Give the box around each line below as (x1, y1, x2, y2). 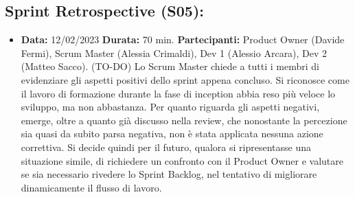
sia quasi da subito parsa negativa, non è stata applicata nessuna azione (21, 126, 323, 141)
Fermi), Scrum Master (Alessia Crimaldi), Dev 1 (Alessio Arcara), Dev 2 (21, 45, 328, 60)
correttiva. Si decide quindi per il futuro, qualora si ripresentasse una (21, 139, 311, 154)
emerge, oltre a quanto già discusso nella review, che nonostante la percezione (21, 113, 347, 127)
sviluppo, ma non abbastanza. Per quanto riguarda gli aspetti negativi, (21, 100, 320, 114)
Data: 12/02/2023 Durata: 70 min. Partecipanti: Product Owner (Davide (21, 32, 345, 47)
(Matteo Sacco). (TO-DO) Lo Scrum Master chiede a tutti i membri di (21, 59, 319, 73)
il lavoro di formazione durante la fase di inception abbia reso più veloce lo (21, 86, 336, 100)
